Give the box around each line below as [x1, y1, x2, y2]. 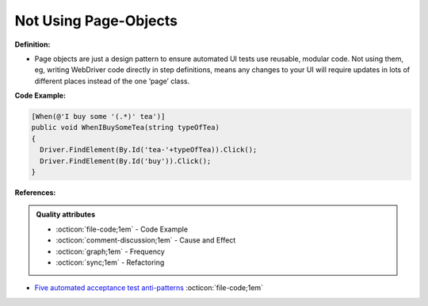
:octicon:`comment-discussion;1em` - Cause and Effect [55, 235, 236, 245]
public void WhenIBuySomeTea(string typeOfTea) [31, 123, 220, 132]
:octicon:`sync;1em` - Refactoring [55, 258, 165, 267]
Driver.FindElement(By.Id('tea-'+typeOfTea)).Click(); [40, 145, 258, 155]
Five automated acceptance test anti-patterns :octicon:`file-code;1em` [34, 283, 264, 293]
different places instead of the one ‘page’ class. [34, 76, 190, 86]
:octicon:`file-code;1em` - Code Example [55, 224, 189, 234]
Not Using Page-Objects [14, 12, 178, 29]
